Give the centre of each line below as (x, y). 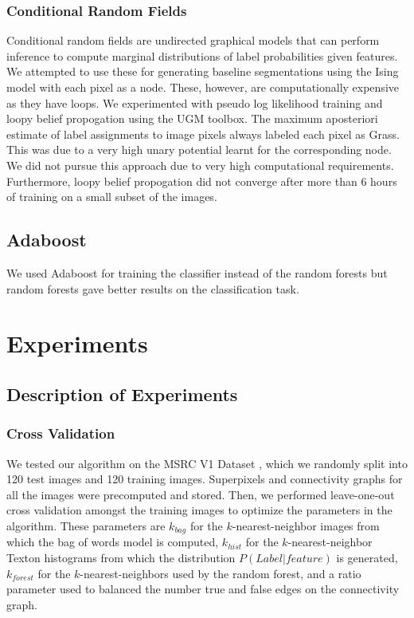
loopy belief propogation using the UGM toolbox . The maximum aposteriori (192, 118)
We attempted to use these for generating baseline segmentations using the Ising (203, 71)
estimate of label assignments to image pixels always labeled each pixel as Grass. (203, 134)
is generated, (367, 557)
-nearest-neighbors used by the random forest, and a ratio (221, 573)
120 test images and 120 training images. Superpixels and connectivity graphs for (205, 479)
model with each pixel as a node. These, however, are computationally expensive (203, 87)
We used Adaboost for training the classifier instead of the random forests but (197, 272)
